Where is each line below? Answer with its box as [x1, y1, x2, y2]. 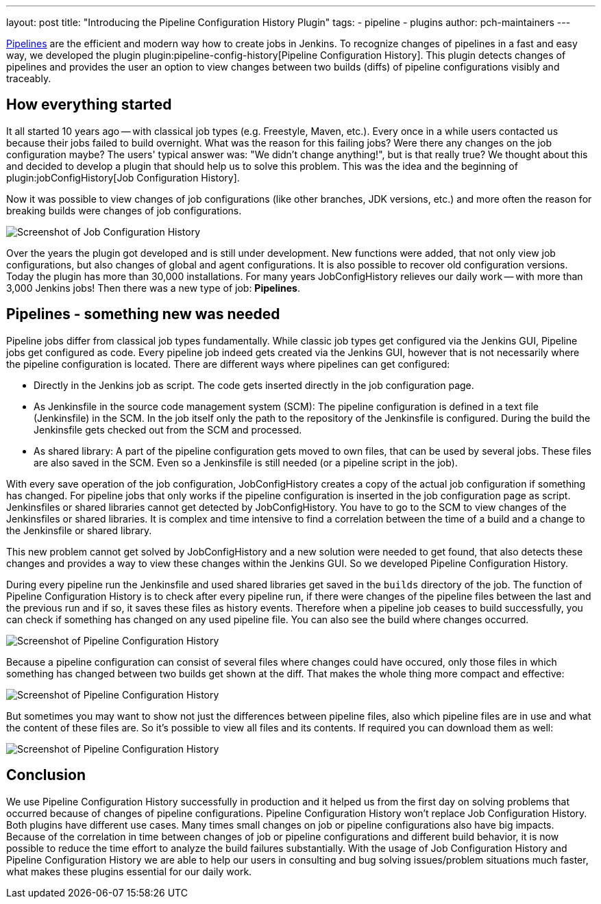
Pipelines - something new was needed [6, 305, 280, 323]
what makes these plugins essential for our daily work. [6, 865, 252, 877]
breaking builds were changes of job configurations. [6, 204, 242, 216]
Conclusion [6, 766, 86, 784]
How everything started [6, 96, 172, 114]
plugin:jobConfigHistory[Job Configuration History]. [6, 171, 240, 184]
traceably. [6, 73, 51, 84]
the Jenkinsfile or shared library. [6, 524, 152, 536]
